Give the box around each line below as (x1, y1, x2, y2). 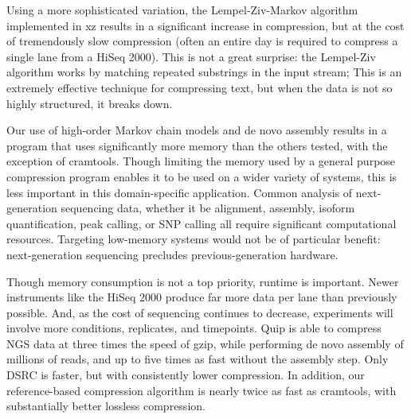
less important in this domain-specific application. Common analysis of (6, 184, 353, 200)
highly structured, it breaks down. (6, 95, 173, 111)
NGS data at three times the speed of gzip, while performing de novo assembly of (6, 335, 404, 351)
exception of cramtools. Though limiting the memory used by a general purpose (6, 153, 396, 169)
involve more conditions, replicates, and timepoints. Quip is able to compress (6, 320, 382, 336)
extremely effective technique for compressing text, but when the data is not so (6, 79, 393, 95)
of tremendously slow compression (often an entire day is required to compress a (6, 33, 398, 49)
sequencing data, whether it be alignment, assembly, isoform (61, 200, 355, 216)
